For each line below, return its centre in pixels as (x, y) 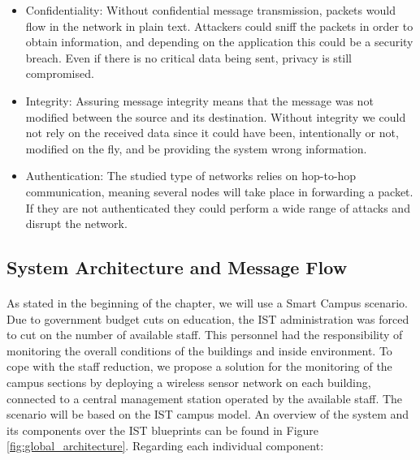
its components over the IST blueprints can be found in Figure (163, 430)
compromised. (60, 73)
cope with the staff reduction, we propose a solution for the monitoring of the (199, 366)
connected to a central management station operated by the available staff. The (205, 398)
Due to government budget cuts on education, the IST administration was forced (208, 318)
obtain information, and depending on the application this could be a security (219, 42)
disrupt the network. (76, 224)
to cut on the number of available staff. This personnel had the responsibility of (205, 335)
